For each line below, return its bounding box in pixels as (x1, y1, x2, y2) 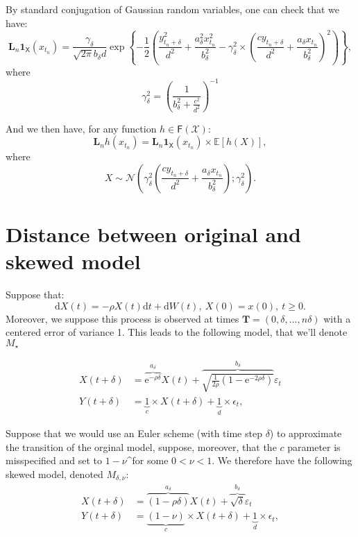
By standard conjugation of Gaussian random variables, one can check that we (6, 2, 339, 16)
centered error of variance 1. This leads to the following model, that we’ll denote (6, 325, 348, 339)
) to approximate (269, 426, 342, 441)
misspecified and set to (6, 453, 103, 468)
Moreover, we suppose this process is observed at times (6, 311, 239, 325)
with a (323, 311, 351, 325)
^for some (126, 453, 169, 468)
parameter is (287, 439, 341, 454)
